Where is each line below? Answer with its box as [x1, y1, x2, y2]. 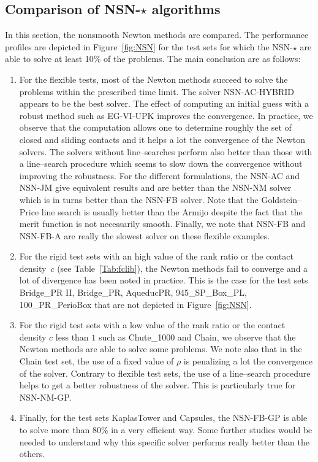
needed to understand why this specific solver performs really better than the [19, 435, 309, 448]
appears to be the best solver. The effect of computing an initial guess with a [19, 97, 309, 110]
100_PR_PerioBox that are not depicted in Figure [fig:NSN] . [19, 298, 252, 310]
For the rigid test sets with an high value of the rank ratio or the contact [19, 250, 293, 263]
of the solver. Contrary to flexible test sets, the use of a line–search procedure [19, 366, 311, 379]
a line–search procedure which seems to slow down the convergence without [19, 157, 303, 170]
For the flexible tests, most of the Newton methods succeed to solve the [19, 72, 288, 85]
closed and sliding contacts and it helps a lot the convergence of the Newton [19, 133, 305, 145]
